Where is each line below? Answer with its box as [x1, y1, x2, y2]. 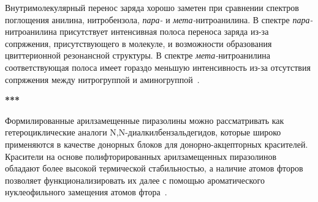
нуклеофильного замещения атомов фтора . [5, 186, 167, 198]
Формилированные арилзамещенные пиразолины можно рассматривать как [5, 114, 284, 126]
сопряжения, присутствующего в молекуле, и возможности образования [5, 37, 272, 49]
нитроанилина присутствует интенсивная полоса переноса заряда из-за [5, 25, 269, 38]
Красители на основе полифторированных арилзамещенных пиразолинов [5, 150, 277, 162]
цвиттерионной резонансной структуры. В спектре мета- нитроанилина [5, 49, 271, 62]
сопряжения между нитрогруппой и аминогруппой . [5, 73, 200, 85]
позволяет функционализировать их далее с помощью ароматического [5, 173, 265, 186]
